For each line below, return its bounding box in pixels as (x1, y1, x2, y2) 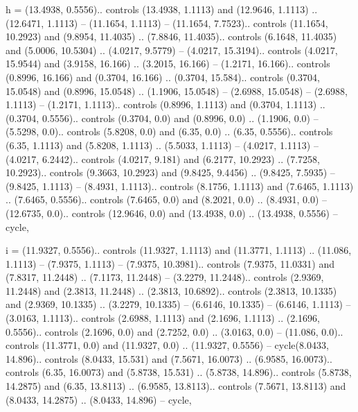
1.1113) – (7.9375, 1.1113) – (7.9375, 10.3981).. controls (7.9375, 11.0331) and (6, 256, 334, 271)
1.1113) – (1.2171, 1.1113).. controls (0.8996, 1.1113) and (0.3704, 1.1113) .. (6, 97, 325, 112)
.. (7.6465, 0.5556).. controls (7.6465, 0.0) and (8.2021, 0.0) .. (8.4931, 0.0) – (6, 192, 328, 207)
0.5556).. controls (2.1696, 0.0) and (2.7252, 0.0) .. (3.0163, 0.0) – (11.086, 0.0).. (6, 324, 343, 338)
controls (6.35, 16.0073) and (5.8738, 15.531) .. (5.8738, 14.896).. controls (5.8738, (6, 365, 352, 379)
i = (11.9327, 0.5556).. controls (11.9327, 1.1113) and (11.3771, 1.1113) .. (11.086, (6, 243, 352, 257)
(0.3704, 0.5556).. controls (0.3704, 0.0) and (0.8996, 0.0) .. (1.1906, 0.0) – (6, 110, 319, 125)
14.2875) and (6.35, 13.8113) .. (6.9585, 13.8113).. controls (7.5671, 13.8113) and (6, 379, 346, 393)
